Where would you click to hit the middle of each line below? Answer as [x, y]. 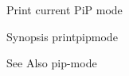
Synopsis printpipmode [62, 36]
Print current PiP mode [64, 9]
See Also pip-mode [52, 63]
